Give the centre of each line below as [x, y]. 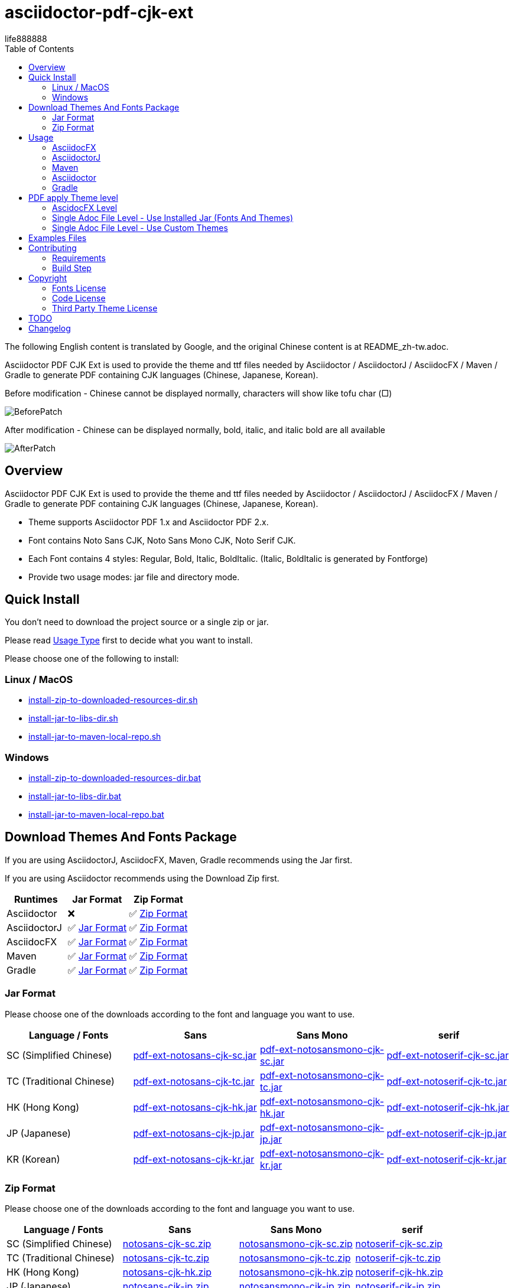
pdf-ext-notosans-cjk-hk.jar [195, 1107]
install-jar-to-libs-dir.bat [75, 796]
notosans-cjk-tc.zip [166, 1258]
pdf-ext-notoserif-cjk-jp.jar [447, 1133]
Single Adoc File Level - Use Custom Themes [140, 227]
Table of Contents [40, 48]
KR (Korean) [33, 1159]
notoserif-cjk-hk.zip [399, 1272]
